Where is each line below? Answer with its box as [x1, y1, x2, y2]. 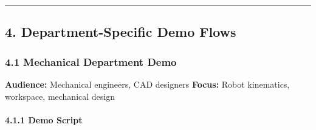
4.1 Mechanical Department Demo [5, 54, 177, 69]
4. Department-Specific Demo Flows [5, 22, 236, 41]
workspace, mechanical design [5, 89, 115, 102]
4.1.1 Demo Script [5, 113, 83, 126]
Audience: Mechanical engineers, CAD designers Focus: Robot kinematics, [5, 78, 290, 90]
